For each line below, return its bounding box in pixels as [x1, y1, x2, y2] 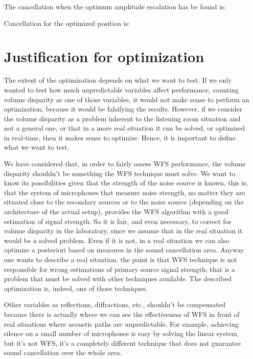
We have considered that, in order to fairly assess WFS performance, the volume [4, 158, 246, 169]
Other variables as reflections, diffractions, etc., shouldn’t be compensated [4, 299, 226, 310]
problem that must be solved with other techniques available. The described [4, 273, 232, 284]
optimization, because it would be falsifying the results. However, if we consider [4, 104, 242, 114]
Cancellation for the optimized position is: [4, 18, 130, 28]
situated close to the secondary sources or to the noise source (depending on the [4, 197, 244, 207]
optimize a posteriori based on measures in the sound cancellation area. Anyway [4, 245, 244, 255]
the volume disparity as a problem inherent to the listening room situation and [4, 113, 241, 123]
